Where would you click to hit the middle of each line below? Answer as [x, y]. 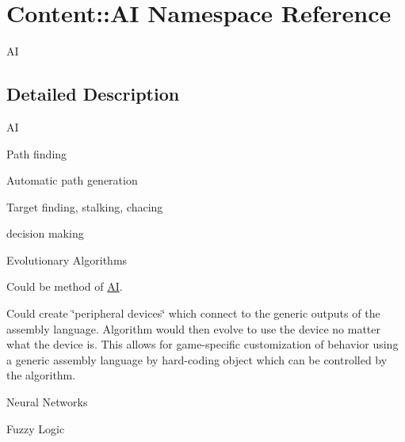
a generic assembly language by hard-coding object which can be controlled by [197, 359]
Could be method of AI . [65, 286]
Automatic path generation [72, 180]
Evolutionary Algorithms [67, 259]
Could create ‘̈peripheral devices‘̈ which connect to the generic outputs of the [193, 313]
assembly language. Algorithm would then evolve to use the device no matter [193, 328]
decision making [45, 233]
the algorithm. [41, 375]
